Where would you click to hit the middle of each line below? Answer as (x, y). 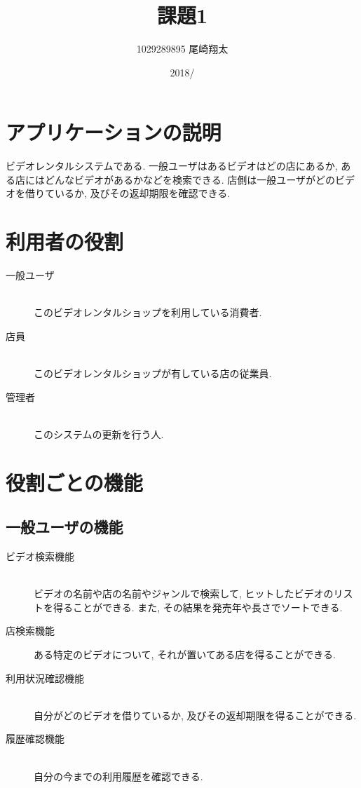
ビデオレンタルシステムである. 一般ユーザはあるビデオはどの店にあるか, (172, 166)
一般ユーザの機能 (64, 527)
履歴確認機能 (35, 739)
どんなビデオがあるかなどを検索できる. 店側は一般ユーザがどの (190, 179)
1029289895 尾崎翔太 (182, 49)
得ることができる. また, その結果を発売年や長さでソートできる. (198, 607)
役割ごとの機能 (74, 482)
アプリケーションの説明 (114, 132)
